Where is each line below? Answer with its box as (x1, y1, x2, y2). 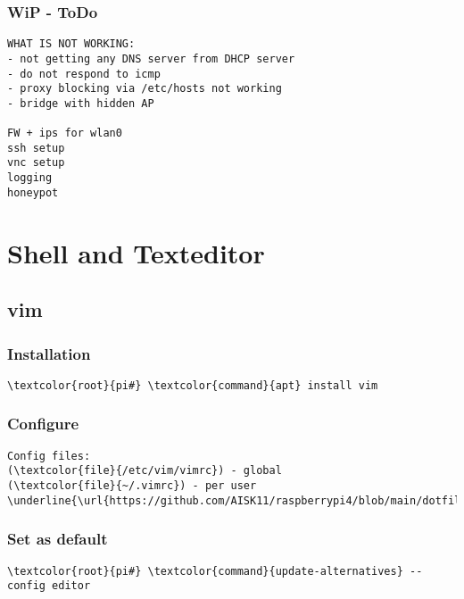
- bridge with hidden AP (7, 96, 154, 110)
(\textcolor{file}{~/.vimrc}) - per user (7, 479, 257, 492)
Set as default (7, 528, 108, 550)
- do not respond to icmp (7, 67, 161, 80)
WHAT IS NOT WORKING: (7, 37, 136, 51)
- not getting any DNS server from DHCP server (7, 52, 295, 65)
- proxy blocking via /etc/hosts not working (7, 82, 282, 96)
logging (7, 171, 53, 185)
